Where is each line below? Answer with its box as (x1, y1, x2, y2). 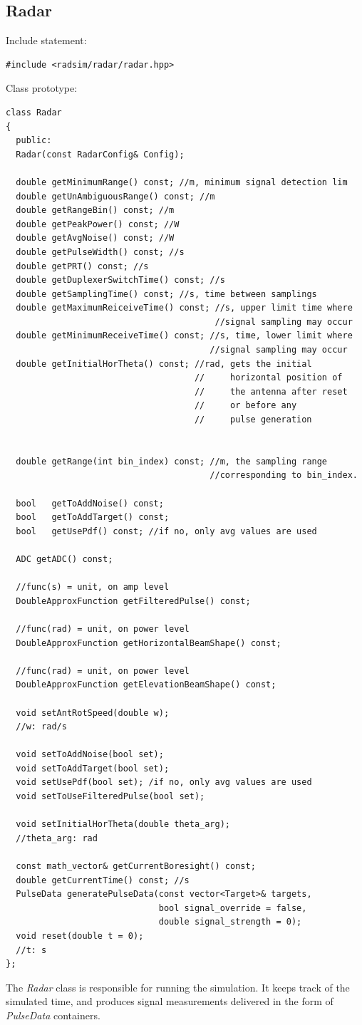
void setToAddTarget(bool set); (16, 763, 170, 774)
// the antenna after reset (194, 386, 348, 397)
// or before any (194, 400, 297, 411)
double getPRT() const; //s (16, 261, 149, 271)
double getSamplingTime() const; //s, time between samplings (16, 288, 317, 299)
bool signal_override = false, (158, 902, 307, 913)
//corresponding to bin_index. (210, 470, 358, 481)
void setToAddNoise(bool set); (16, 749, 164, 760)
